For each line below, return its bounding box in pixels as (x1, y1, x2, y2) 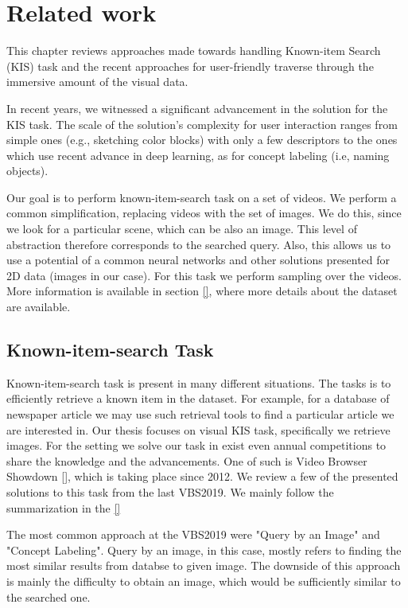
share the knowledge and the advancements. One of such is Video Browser (6, 452, 367, 469)
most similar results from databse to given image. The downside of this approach (6, 557, 401, 574)
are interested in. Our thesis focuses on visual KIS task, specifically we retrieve (6, 421, 391, 438)
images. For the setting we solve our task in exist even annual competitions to (6, 437, 387, 454)
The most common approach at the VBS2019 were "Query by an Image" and (6, 526, 380, 543)
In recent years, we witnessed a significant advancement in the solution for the (6, 99, 388, 116)
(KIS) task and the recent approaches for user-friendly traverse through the (6, 57, 374, 74)
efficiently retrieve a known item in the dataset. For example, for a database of (6, 390, 390, 407)
